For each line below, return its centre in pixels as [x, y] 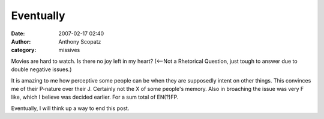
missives [69, 50]
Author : [21, 41]
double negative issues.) [41, 69]
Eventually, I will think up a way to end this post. [70, 108]
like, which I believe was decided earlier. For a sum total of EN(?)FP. [95, 97]
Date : [18, 33]
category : [24, 50]
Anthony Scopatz [80, 41]
